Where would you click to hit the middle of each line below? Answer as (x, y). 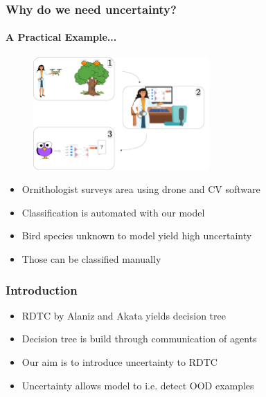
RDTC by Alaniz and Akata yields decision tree (124, 315)
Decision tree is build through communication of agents (139, 339)
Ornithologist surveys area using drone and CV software (141, 189)
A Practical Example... (61, 37)
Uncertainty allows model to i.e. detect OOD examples (138, 385)
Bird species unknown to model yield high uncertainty (137, 236)
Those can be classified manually (91, 258)
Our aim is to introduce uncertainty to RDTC (119, 361)
